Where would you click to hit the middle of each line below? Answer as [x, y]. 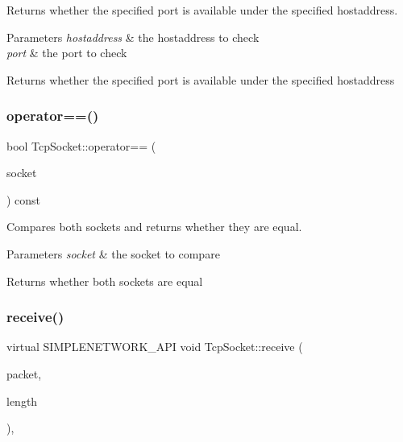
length [22, 401]
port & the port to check [67, 53]
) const [24, 199]
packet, [24, 373]
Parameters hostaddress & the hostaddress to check [133, 37]
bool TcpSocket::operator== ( [81, 145]
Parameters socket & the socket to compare [113, 253]
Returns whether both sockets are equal [105, 281]
